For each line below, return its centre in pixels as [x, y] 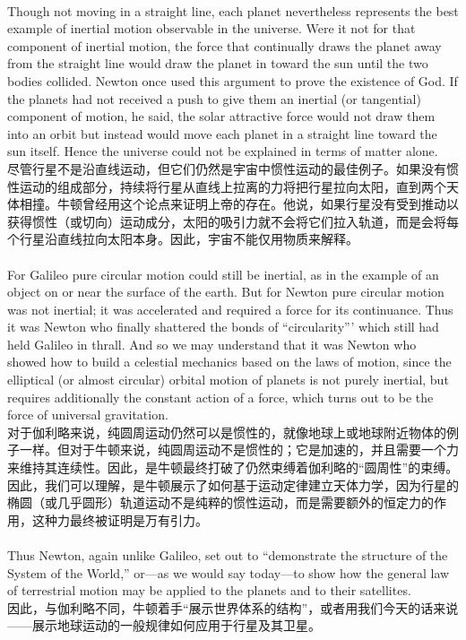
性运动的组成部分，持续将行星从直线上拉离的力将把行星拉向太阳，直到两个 [227, 186]
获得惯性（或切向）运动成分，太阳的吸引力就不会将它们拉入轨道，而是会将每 [233, 221]
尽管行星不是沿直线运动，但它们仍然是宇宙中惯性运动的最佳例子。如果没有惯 [233, 168]
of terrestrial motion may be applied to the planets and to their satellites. [209, 590]
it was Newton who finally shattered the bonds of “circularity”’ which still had [223, 327]
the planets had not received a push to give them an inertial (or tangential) [214, 98]
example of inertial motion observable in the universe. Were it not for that [211, 28]
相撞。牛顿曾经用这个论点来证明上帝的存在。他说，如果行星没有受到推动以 [239, 204]
